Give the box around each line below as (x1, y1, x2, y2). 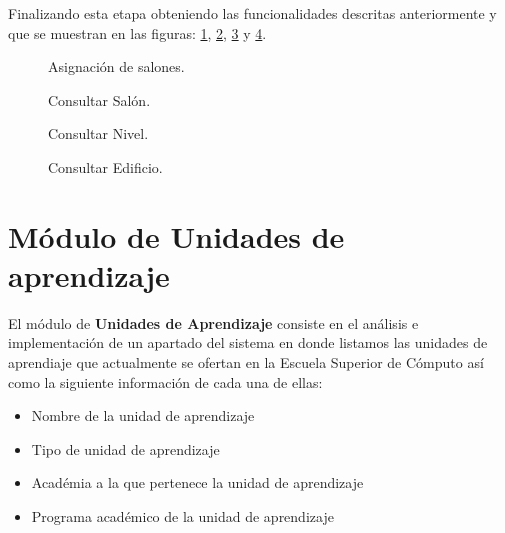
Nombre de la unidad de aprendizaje (31, 405, 255, 426)
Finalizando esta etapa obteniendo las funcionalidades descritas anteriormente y (8, 3, 497, 23)
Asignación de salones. (48, 56, 185, 77)
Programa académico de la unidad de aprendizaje (31, 506, 334, 527)
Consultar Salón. (48, 89, 151, 110)
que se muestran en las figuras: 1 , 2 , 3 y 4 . (8, 22, 267, 43)
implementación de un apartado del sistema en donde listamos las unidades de (8, 332, 488, 353)
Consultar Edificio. (48, 156, 163, 177)
